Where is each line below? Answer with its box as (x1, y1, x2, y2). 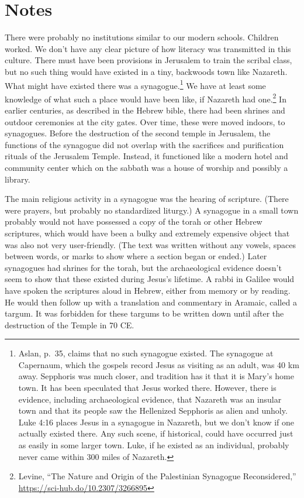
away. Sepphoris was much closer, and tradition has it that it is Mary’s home (18, 370, 294, 382)
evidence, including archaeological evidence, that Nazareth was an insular (18, 393, 282, 405)
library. (5, 173, 30, 185)
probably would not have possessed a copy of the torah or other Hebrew (5, 215, 262, 228)
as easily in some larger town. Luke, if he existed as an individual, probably (18, 439, 289, 451)
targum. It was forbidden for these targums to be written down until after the (5, 307, 284, 320)
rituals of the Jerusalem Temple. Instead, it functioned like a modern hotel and (5, 150, 288, 162)
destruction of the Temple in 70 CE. (5, 318, 134, 331)
